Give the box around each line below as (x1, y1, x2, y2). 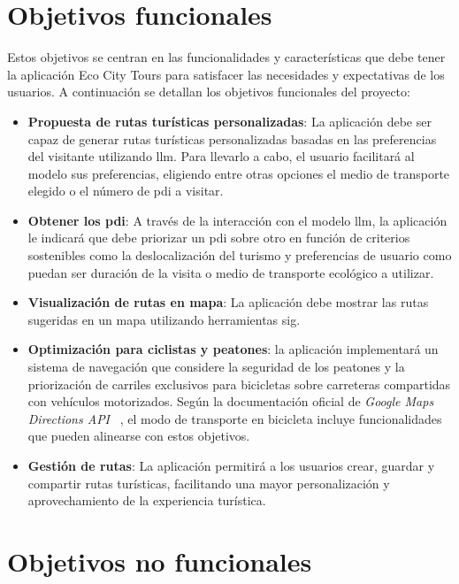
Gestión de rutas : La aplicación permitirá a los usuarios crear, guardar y (27, 457, 435, 474)
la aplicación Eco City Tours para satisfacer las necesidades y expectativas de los (7, 65, 445, 83)
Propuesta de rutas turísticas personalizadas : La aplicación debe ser (27, 111, 432, 130)
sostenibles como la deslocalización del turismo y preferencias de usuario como (27, 246, 452, 265)
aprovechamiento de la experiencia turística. (27, 491, 266, 510)
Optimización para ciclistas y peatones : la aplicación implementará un (27, 340, 439, 358)
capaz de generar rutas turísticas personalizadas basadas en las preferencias (27, 129, 437, 148)
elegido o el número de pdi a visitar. (27, 181, 224, 200)
